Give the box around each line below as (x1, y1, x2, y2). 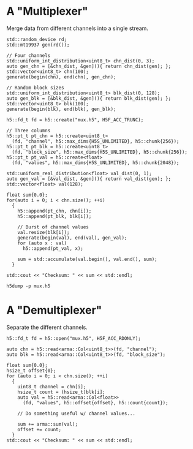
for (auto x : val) (17, 240, 67, 246)
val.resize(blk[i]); (17, 229, 70, 235)
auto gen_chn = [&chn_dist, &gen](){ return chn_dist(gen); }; (6, 63, 172, 69)
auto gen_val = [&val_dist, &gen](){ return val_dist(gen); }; (6, 176, 172, 182)
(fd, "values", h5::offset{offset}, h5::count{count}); (22, 399, 168, 406)
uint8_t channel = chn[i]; (17, 383, 86, 390)
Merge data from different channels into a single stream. (6, 25, 149, 32)
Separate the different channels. (6, 323, 88, 331)
